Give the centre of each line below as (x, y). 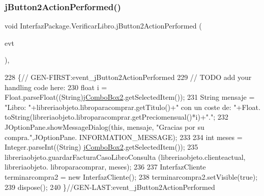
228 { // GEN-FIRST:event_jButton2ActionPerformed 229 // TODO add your (128, 77)
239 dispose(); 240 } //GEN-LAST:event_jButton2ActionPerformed (110, 187)
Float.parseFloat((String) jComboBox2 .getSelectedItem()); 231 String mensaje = (130, 97)
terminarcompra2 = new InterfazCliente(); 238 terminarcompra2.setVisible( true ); (131, 176)
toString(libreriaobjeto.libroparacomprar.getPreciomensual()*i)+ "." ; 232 (116, 117)
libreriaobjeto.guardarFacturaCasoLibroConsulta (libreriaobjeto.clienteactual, (125, 157)
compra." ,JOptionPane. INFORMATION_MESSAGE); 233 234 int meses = (124, 137)
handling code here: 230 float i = (56, 87)
